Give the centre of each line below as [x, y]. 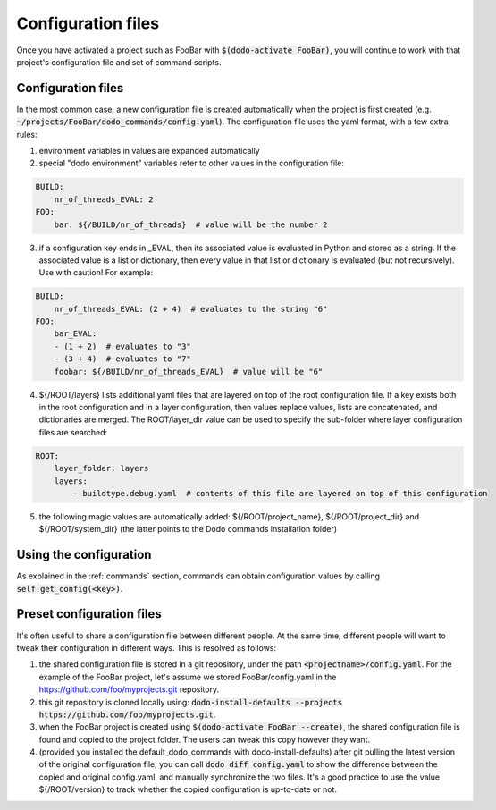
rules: [27, 134]
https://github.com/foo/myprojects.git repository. [129, 689]
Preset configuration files [89, 614]
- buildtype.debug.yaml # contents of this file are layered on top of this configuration [280, 493]
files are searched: [73, 432]
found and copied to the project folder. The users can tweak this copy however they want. [205, 739]
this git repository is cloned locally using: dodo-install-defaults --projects [191, 702]
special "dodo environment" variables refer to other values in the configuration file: [191, 163]
